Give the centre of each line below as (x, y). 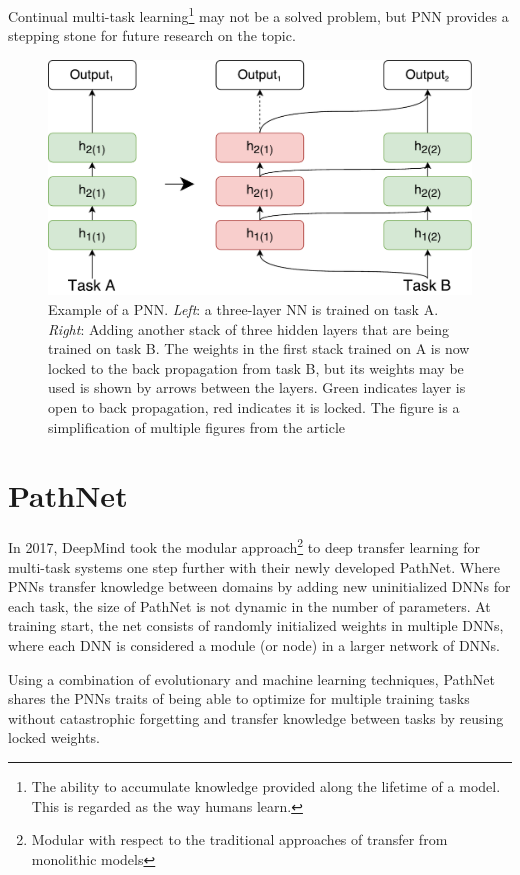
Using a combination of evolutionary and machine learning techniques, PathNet (251, 678)
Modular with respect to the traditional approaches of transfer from (239, 839)
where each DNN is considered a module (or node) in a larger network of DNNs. (254, 644)
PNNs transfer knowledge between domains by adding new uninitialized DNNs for (259, 586)
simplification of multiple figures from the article (197, 426)
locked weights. (54, 737)
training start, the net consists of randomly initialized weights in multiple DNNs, (256, 625)
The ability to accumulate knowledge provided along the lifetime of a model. (266, 785)
